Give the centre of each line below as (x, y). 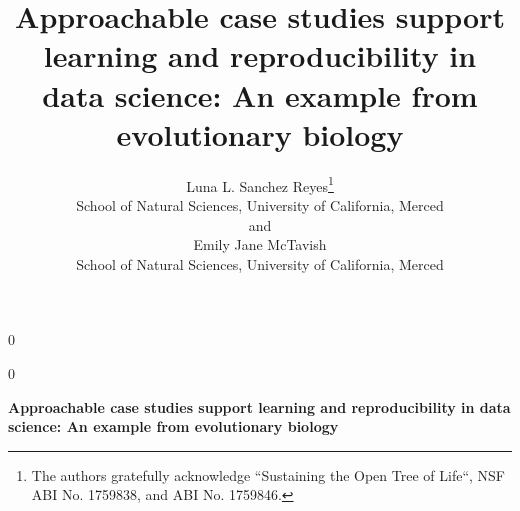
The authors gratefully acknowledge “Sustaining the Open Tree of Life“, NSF (268, 474)
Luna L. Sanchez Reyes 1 (260, 184)
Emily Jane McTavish (260, 244)
